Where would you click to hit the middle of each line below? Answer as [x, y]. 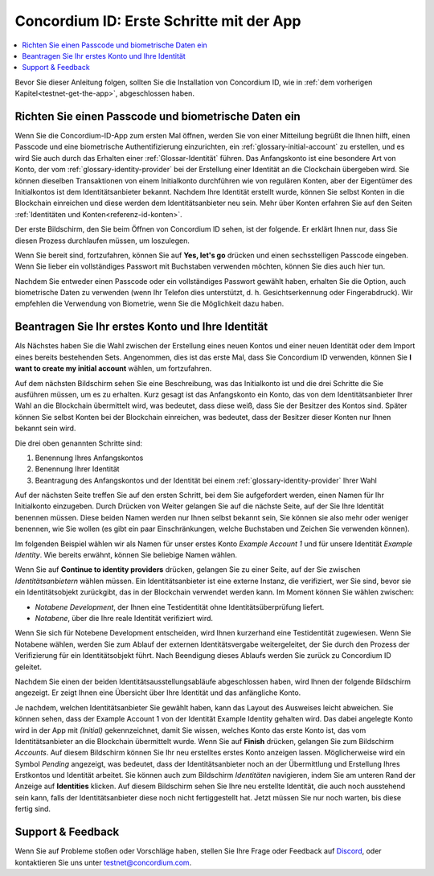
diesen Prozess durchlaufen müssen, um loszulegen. [102, 241]
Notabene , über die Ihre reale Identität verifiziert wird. [124, 618]
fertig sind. [33, 809]
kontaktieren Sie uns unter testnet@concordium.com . [103, 862]
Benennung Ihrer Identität [77, 469]
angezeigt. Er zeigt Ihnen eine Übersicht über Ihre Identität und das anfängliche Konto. [158, 693]
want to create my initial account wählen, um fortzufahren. [113, 368]
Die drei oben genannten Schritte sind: [79, 443]
